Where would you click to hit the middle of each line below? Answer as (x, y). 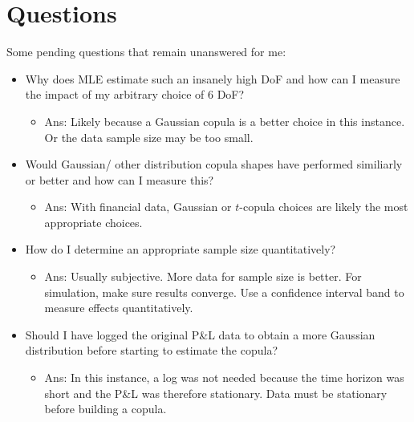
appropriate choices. (93, 222)
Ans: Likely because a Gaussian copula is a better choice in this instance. (225, 121)
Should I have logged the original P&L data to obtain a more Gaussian (200, 334)
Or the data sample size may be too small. (149, 137)
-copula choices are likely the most (324, 207)
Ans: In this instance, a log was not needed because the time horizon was (224, 377)
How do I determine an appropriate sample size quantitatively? (181, 249)
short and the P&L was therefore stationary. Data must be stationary (216, 393)
